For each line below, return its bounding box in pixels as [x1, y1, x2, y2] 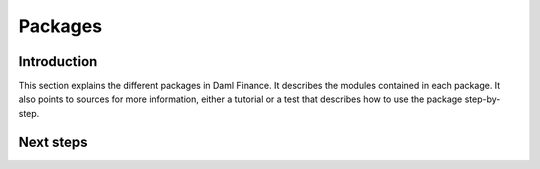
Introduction [18, 53, 98, 70]
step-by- [464, 93, 501, 105]
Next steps [18, 133, 88, 150]
